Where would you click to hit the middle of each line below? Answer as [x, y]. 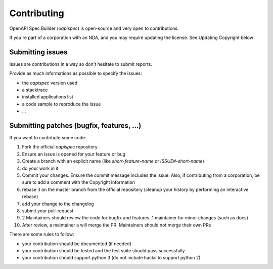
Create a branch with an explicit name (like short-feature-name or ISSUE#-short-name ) [113, 161]
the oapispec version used [50, 83]
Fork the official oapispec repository [60, 147]
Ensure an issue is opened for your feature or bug [74, 154]
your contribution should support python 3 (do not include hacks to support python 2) [111, 258]
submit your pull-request [48, 211]
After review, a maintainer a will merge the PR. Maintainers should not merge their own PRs [117, 225]
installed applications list [48, 97]
